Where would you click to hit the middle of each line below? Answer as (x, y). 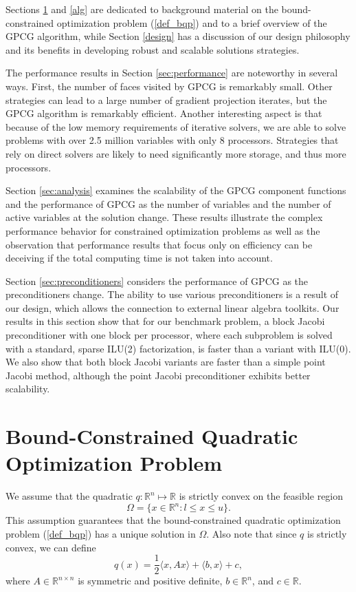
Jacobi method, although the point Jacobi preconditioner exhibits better (158, 375)
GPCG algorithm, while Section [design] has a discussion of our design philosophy (178, 36)
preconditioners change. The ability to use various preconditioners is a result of (172, 294)
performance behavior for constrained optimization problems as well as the (163, 230)
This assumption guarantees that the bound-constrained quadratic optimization (173, 520)
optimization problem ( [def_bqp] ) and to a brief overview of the (192, 22)
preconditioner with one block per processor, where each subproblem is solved (169, 335)
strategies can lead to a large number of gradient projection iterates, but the (166, 99)
